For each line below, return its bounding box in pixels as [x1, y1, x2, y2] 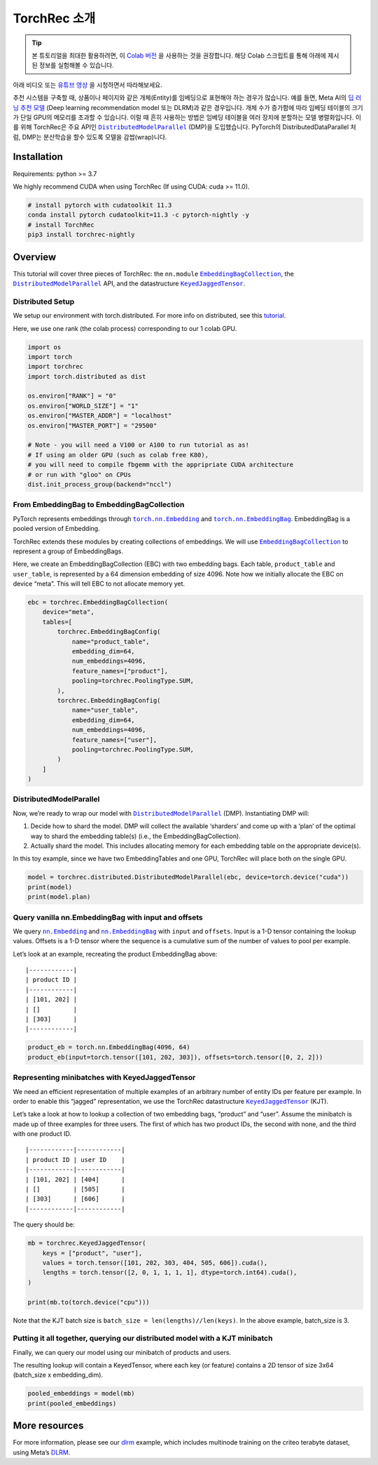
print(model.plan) [27, 893, 91, 901]
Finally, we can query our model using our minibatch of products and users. [13, 1348, 231, 1356]
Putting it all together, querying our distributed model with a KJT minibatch [13, 1333, 273, 1343]
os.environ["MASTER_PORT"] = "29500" [27, 421, 157, 429]
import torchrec [27, 363, 84, 371]
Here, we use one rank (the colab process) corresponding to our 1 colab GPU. [13, 324, 237, 332]
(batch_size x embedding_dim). [13, 1371, 104, 1379]
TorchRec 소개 [13, 11, 96, 26]
